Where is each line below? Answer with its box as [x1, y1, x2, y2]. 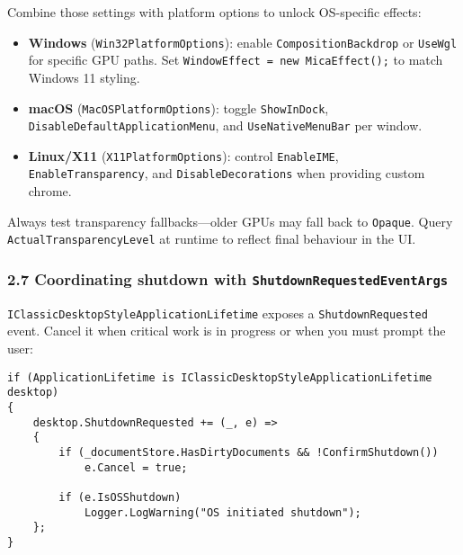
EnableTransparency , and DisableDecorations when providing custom [28, 164, 425, 183]
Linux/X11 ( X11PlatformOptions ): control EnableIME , [28, 146, 339, 165]
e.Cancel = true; [84, 461, 188, 474]
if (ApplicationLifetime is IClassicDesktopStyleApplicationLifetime [7, 371, 432, 384]
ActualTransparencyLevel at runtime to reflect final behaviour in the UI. [7, 229, 416, 248]
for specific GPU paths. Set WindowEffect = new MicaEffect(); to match [28, 50, 443, 69]
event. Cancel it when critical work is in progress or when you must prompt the [7, 321, 446, 340]
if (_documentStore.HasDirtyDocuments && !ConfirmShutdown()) [58, 445, 439, 459]
